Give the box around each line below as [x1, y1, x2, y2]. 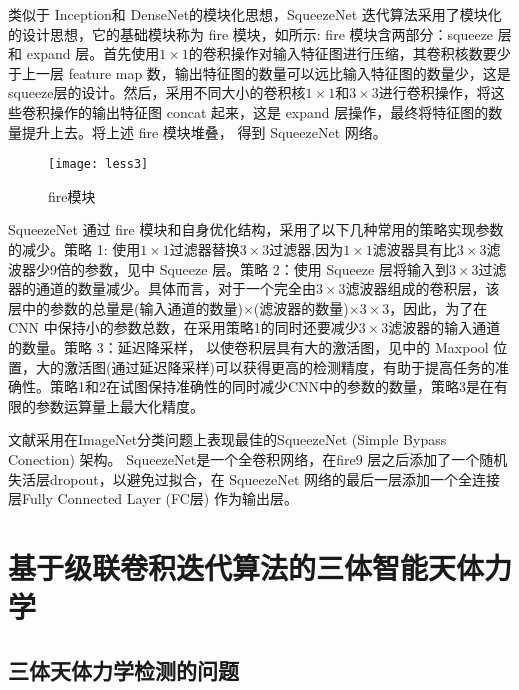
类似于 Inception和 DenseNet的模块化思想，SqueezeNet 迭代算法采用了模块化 [8, 4, 502, 24]
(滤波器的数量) [253, 297, 349, 318]
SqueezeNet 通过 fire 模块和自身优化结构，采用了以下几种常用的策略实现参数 [8, 219, 504, 240]
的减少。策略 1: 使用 [8, 239, 141, 259]
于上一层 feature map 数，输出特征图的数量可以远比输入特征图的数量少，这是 [8, 62, 511, 83]
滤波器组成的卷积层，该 [345, 278, 500, 299]
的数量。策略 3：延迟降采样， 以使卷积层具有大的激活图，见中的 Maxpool [8, 336, 489, 357]
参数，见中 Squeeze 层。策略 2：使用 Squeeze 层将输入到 [84, 258, 449, 279]
